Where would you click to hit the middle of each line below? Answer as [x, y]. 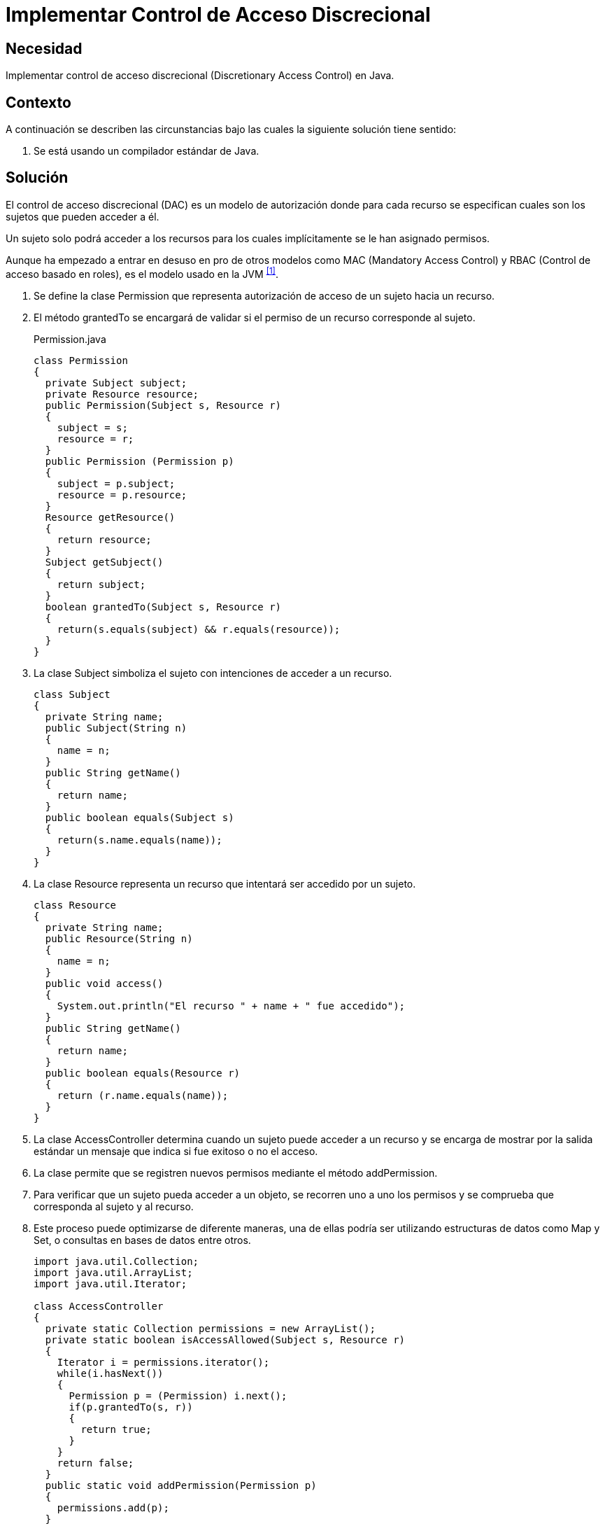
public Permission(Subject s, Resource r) [163, 405]
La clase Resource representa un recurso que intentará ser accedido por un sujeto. [225, 883]
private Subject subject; [116, 383]
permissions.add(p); [113, 1507]
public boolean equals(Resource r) [143, 1073]
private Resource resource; [122, 394]
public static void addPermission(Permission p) [181, 1485]
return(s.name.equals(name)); [140, 840]
